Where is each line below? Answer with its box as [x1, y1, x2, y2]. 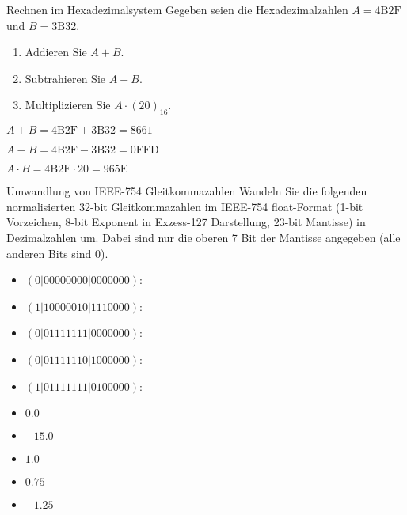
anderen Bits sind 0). [6, 244, 108, 261]
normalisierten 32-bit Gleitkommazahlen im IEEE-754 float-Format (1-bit [6, 198, 363, 214]
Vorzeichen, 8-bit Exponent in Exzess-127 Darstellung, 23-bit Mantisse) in [6, 214, 366, 230]
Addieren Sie [25, 44, 87, 60]
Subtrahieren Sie [25, 70, 106, 86]
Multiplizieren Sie [25, 97, 111, 113]
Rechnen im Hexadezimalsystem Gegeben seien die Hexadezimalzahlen [6, 2, 348, 17]
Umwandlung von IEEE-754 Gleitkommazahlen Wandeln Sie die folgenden [6, 183, 367, 199]
